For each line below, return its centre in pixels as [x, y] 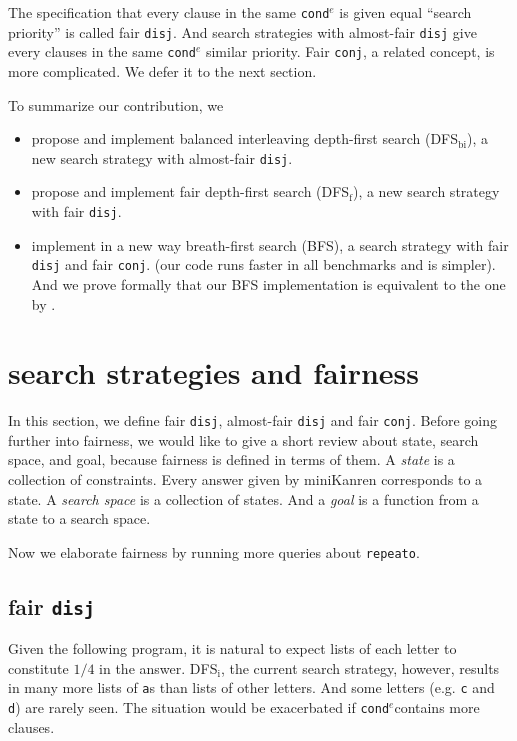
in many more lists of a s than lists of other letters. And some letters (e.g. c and [251, 687]
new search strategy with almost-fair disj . [162, 157]
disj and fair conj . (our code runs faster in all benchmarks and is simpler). [263, 264]
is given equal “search [405, 12]
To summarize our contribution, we [116, 104]
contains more [437, 707]
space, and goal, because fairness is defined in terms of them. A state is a [231, 459]
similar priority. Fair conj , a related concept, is [350, 51]
